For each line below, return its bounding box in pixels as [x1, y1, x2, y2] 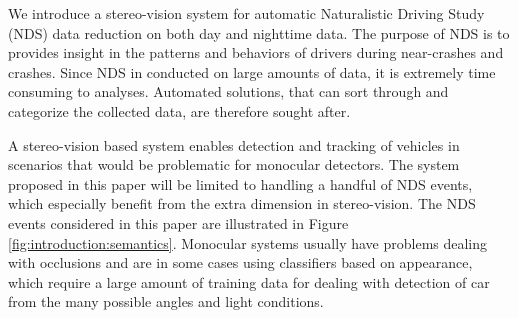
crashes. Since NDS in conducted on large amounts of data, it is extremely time [8, 61, 496, 82]
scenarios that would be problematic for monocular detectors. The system [8, 154, 460, 175]
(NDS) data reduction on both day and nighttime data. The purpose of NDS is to [8, 22, 510, 43]
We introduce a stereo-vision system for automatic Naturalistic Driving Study [8, 3, 485, 23]
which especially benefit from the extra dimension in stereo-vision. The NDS [8, 193, 476, 214]
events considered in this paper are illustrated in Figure [8, 212, 349, 233]
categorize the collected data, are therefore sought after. [8, 100, 351, 121]
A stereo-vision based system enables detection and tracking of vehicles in [8, 134, 460, 155]
